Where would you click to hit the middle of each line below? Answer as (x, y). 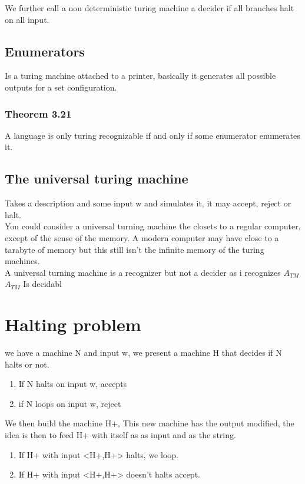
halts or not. (27, 364)
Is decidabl (42, 284)
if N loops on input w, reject (70, 403)
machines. (22, 261)
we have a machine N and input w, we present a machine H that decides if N (143, 353)
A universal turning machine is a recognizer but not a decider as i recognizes (143, 272)
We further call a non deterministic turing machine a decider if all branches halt (150, 8)
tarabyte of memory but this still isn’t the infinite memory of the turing (135, 249)
